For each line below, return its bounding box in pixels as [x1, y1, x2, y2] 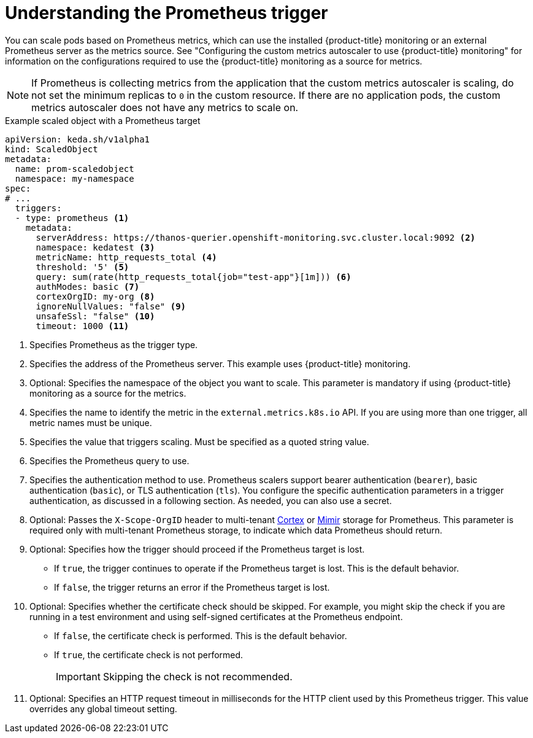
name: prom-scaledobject [15, 163, 134, 174]
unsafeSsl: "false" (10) [36, 311, 155, 321]
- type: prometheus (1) [15, 212, 129, 223]
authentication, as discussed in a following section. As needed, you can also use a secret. [29, 495, 392, 506]
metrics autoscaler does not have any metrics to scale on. [31, 101, 299, 114]
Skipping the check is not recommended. [102, 670, 293, 683]
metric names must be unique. [29, 417, 152, 428]
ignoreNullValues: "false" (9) [36, 301, 186, 311]
